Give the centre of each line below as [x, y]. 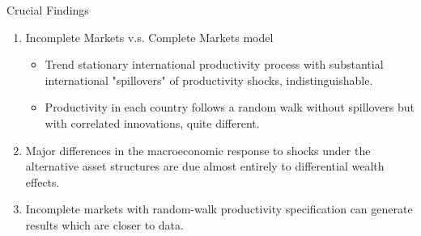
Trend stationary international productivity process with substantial [214, 64]
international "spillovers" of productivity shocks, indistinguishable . [209, 80]
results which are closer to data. [104, 224]
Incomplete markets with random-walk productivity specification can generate [219, 209]
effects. [43, 181]
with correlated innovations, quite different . [152, 122]
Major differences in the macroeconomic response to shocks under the [198, 150]
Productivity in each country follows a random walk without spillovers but [230, 107]
